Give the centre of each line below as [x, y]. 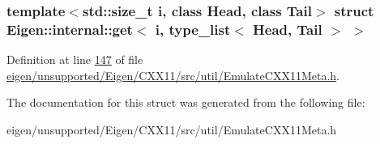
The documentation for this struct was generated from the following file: [186, 102]
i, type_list [193, 29]
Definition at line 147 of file [75, 59]
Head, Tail [288, 29]
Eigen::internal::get [70, 29]
